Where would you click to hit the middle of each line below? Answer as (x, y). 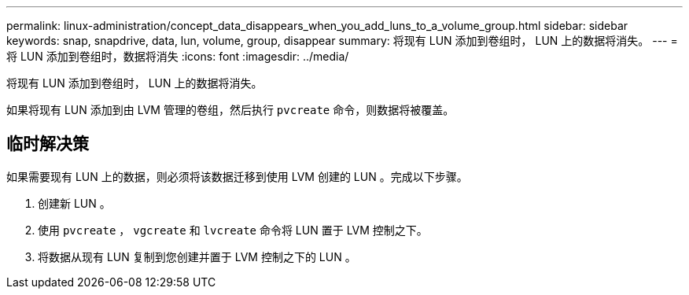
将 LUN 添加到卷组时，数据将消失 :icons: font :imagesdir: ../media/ (178, 56)
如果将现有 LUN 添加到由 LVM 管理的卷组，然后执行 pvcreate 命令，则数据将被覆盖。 (230, 110)
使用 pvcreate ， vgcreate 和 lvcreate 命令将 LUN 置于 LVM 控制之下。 (233, 230)
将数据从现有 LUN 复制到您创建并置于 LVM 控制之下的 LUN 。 (197, 256)
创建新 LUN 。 (74, 203)
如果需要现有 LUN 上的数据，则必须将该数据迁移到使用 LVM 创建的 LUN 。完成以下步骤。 (237, 176)
